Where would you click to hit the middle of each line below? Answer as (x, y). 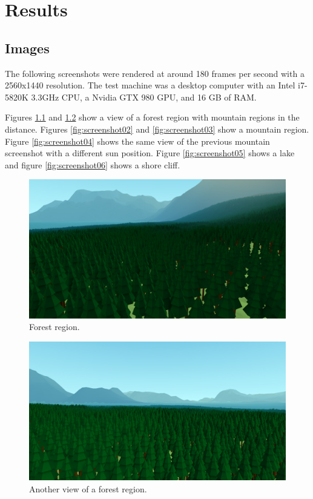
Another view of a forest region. (88, 488)
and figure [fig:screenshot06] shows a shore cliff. (93, 164)
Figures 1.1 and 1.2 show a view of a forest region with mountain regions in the (152, 117)
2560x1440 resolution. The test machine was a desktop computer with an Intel (150, 85)
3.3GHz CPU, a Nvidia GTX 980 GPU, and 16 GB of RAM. (144, 97)
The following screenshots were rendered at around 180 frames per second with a (155, 73)
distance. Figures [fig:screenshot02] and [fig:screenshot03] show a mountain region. (157, 129)
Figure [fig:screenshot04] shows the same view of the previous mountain (137, 141)
